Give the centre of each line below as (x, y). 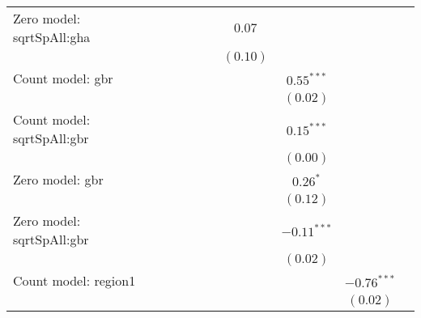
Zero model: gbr (58, 179)
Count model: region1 (74, 280)
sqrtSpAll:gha (52, 37)
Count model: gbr (63, 78)
